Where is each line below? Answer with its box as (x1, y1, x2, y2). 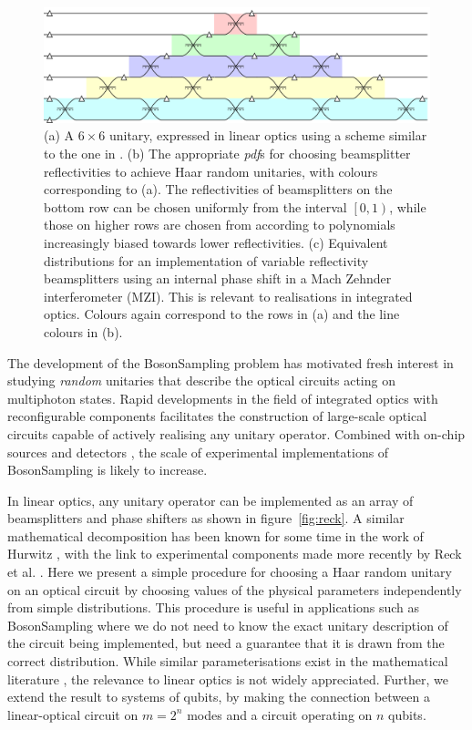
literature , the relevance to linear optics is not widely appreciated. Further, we (7, 669, 449, 688)
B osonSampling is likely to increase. (7, 460, 208, 479)
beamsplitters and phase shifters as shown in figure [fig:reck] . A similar (7, 509, 405, 528)
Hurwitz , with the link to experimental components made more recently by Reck (7, 544, 462, 563)
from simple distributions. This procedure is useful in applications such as (7, 598, 419, 617)
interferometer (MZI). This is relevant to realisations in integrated (44, 286, 413, 305)
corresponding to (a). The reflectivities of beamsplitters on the (44, 180, 393, 199)
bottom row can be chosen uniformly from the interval (44, 197, 347, 216)
